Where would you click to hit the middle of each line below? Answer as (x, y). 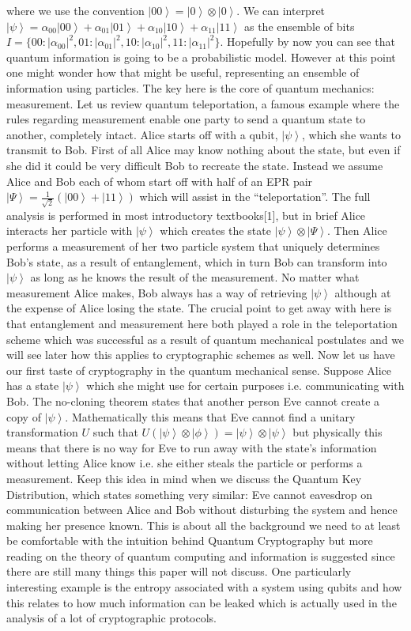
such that (115, 432)
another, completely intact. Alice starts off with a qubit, (142, 134)
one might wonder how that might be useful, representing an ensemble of (183, 72)
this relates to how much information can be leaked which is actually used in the (202, 602)
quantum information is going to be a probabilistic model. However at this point (201, 57)
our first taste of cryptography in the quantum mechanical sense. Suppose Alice (199, 370)
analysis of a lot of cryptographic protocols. (111, 618)
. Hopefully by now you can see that (307, 42)
